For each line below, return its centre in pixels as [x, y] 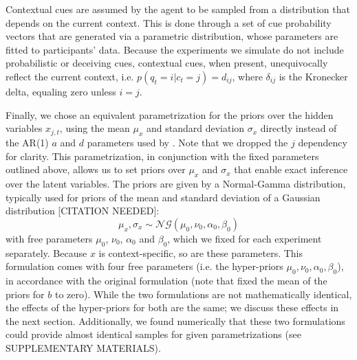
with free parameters [49, 238]
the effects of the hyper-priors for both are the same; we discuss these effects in [172, 307]
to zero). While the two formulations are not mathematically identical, [203, 294]
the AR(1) [27, 142]
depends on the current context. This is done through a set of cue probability [169, 22]
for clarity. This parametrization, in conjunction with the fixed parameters [162, 156]
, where [247, 76]
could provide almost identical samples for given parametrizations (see [153, 334]
